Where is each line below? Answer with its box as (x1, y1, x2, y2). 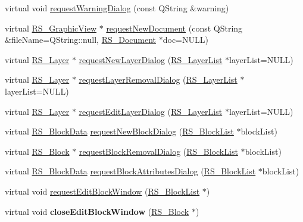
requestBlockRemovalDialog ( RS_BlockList (79, 145, 238, 157)
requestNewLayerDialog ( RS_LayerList (79, 53, 223, 65)
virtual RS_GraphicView (5, 21, 97, 34)
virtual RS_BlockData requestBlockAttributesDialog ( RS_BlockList (5, 165, 256, 177)
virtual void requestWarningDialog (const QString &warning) (5, 2, 229, 14)
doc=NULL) (163, 33, 208, 46)
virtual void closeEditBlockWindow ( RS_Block (5, 205, 189, 217)
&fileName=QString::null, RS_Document (5, 33, 157, 46)
